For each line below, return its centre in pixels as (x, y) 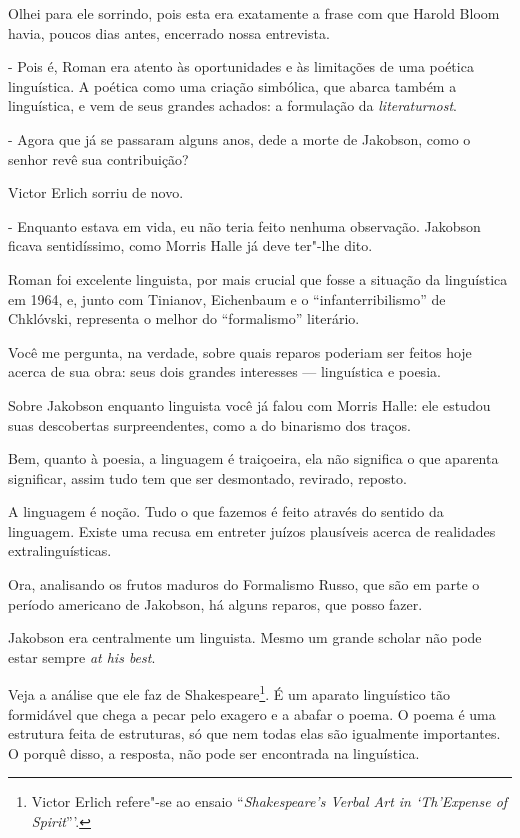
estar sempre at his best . (82, 656)
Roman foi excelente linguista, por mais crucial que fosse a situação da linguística (258, 278)
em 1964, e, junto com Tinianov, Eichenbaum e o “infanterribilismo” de (227, 298)
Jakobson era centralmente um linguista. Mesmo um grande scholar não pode (245, 637)
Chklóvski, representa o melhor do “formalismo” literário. (184, 318)
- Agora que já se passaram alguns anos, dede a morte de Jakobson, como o (239, 138)
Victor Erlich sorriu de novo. (96, 192)
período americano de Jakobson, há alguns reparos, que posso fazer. (215, 603)
